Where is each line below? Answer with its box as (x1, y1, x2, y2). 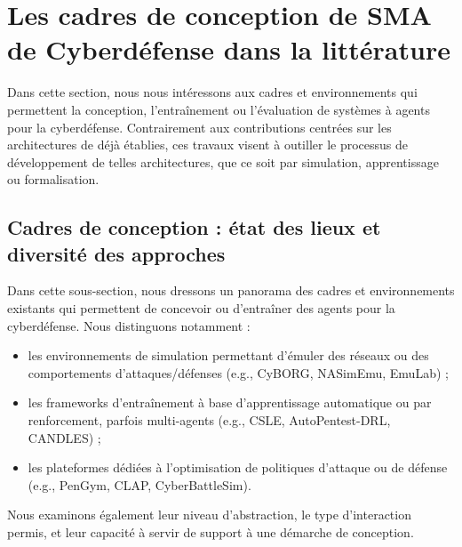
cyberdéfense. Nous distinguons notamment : (7, 316, 251, 334)
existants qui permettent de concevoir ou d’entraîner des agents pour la (7, 299, 395, 318)
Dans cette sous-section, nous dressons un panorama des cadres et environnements (7, 281, 455, 300)
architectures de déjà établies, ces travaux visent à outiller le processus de (7, 135, 409, 154)
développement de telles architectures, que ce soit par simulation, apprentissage (7, 152, 439, 171)
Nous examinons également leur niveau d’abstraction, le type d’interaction (7, 505, 411, 524)
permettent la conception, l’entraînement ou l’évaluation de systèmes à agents (7, 100, 430, 118)
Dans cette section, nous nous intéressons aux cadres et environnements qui (7, 83, 418, 101)
